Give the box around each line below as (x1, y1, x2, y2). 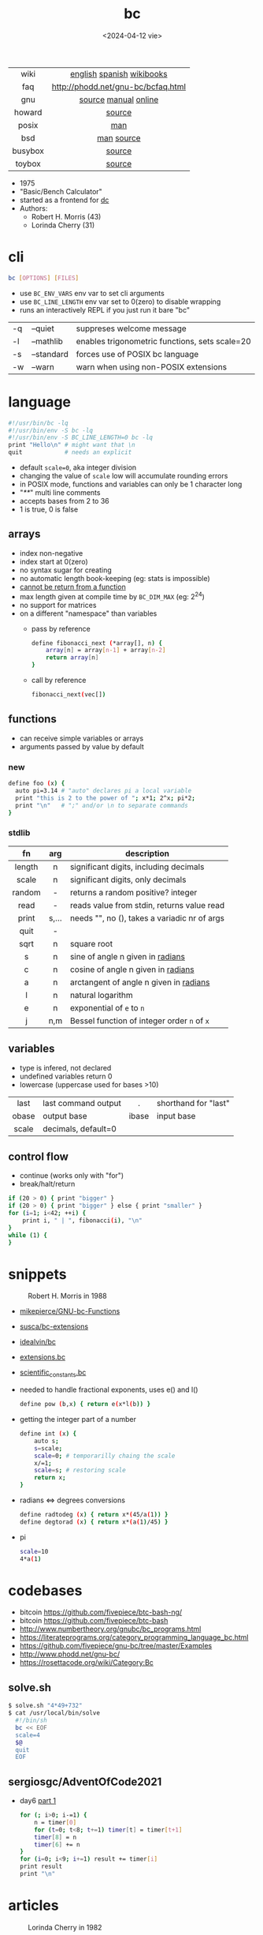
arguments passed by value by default (19, 741, 144, 751)
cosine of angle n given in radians (69, 964, 194, 975)
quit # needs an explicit (8, 448, 132, 456)
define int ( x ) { (19, 1430, 77, 1438)
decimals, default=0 (43, 1123, 117, 1134)
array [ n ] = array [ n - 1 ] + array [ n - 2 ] (46, 647, 166, 654)
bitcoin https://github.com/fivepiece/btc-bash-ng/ (19, 1607, 183, 1617)
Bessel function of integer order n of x (69, 1015, 210, 1026)
